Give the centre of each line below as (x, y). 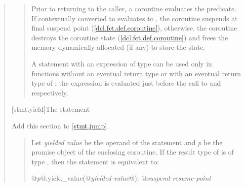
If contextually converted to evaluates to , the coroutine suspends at (134, 18)
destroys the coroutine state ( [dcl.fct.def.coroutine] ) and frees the (130, 37)
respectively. (50, 92)
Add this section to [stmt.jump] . (60, 125)
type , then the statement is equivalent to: (95, 161)
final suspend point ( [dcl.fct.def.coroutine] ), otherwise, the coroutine (134, 28)
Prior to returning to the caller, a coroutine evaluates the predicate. (134, 8)
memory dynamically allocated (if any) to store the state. (118, 47)
